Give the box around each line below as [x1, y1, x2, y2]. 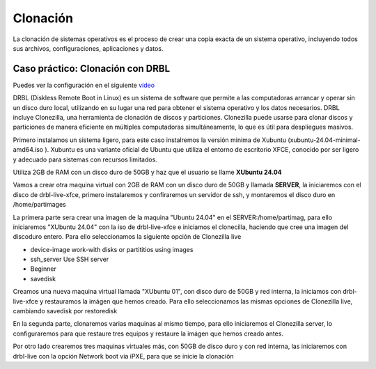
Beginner [30, 265, 57, 273]
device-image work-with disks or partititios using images [30, 245, 194, 253]
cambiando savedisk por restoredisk [13, 307, 118, 315]
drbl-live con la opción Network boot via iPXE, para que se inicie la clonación [13, 352, 234, 360]
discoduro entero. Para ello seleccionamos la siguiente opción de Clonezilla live [13, 233, 242, 241]
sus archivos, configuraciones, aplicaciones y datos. [13, 44, 164, 52]
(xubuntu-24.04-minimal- [288, 136, 361, 144]
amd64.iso [13, 146, 44, 154]
